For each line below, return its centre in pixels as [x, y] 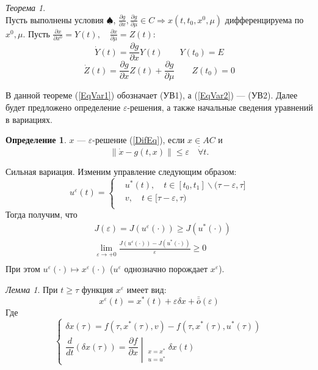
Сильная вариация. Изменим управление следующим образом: [121, 171]
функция [97, 290]
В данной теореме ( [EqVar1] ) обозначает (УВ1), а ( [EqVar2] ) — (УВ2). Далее [152, 95]
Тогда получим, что [42, 214]
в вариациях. [29, 119]
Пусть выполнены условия [55, 19]
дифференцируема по [264, 19]
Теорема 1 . [26, 7]
